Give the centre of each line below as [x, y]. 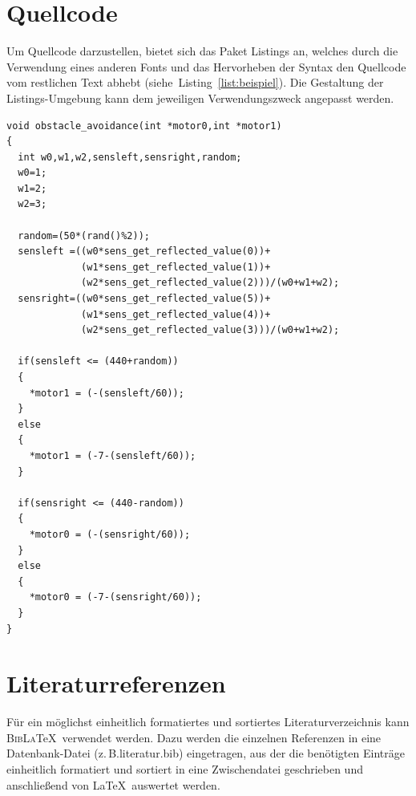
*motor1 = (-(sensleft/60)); [107, 393]
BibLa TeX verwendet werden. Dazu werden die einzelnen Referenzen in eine [194, 737]
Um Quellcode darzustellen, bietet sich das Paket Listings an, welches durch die [202, 51]
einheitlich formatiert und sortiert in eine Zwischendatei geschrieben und [185, 769]
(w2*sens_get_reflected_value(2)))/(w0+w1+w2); [210, 283]
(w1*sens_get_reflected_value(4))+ [176, 314]
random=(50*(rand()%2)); [84, 236]
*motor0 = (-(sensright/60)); [110, 534]
